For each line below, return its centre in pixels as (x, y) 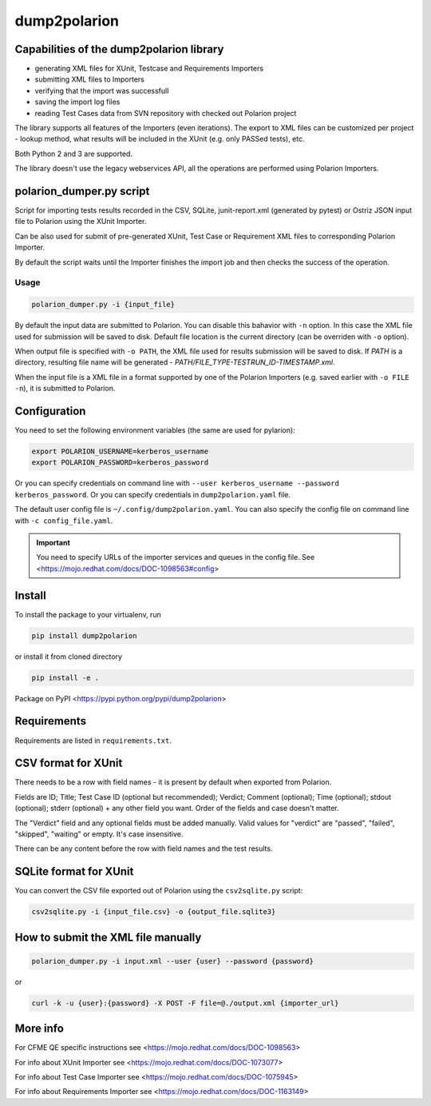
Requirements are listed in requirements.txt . (93, 741)
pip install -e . (65, 677)
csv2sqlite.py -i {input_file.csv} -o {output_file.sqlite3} (154, 912)
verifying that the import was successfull (102, 90)
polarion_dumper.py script (82, 191)
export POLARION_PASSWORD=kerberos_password (120, 463)
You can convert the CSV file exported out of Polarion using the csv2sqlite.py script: (159, 891)
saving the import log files (77, 102)
